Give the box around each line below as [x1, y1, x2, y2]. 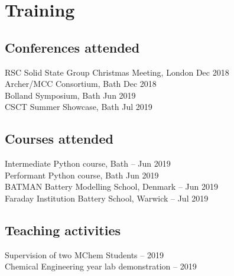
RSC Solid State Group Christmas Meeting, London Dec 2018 [5, 66, 229, 78]
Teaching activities [5, 220, 121, 239]
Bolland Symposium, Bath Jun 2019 [5, 89, 136, 101]
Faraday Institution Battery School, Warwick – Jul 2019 [5, 191, 209, 204]
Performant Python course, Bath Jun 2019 [5, 168, 159, 181]
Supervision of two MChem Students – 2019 [5, 248, 164, 261]
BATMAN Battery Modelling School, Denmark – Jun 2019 [5, 180, 218, 193]
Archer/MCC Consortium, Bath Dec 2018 [5, 77, 157, 90]
